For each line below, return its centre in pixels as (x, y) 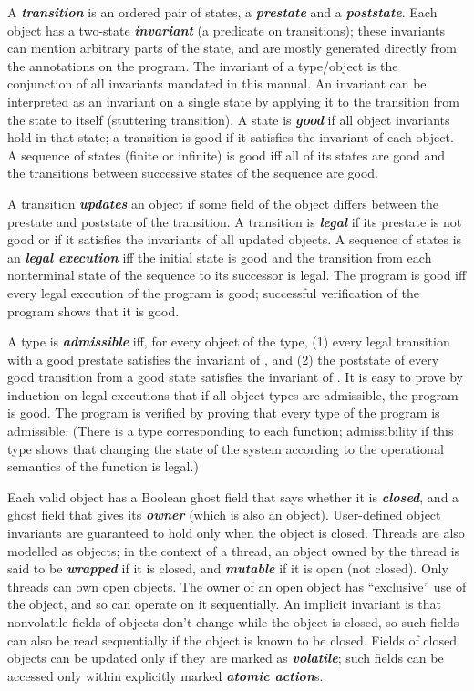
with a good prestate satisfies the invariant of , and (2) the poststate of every (223, 359)
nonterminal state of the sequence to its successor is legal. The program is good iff (237, 275)
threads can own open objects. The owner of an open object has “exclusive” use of (237, 586)
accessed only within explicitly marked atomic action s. (165, 675)
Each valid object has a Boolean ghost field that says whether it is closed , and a (233, 496)
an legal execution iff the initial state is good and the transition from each (220, 257)
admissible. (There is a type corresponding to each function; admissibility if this (231, 431)
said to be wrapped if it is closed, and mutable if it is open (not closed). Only (228, 568)
